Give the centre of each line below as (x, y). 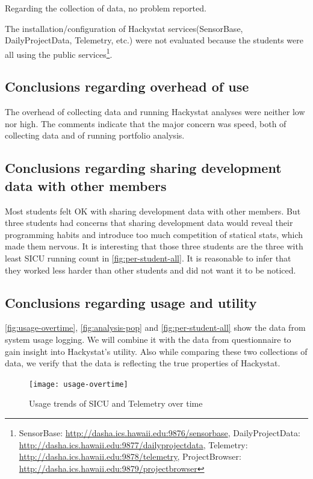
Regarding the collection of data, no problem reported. (106, 8)
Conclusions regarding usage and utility (131, 302)
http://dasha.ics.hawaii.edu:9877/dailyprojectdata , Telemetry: (133, 444)
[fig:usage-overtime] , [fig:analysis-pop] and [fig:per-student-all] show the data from (155, 327)
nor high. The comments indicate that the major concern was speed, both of (146, 123)
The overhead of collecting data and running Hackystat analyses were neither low (155, 112)
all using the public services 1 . (59, 53)
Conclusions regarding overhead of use (127, 86)
